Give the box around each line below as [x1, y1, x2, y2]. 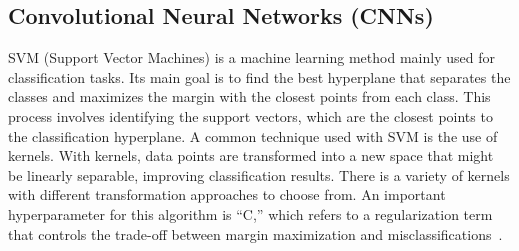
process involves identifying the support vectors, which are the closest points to [8, 105, 493, 126]
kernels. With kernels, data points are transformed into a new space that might [8, 145, 494, 166]
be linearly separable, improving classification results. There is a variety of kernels [8, 164, 510, 185]
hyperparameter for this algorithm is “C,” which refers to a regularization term [8, 203, 493, 224]
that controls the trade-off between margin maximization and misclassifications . [8, 223, 503, 244]
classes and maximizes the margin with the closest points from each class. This [8, 86, 491, 107]
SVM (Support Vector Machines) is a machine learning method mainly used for [8, 47, 495, 68]
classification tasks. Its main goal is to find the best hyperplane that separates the [8, 66, 511, 87]
